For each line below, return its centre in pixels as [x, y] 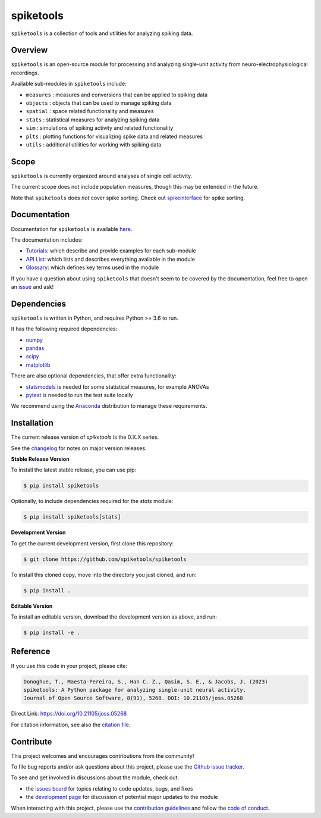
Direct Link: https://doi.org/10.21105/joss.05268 [69, 714]
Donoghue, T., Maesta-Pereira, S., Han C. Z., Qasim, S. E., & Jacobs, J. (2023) [146, 681]
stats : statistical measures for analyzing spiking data [93, 120]
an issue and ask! [32, 286]
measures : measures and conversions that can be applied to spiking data [117, 95]
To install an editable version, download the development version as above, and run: [114, 617]
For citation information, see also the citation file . [71, 725]
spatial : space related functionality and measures [90, 111]
